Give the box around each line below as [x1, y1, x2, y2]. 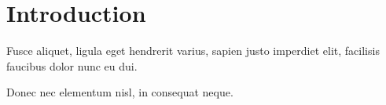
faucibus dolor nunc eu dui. [6, 57, 138, 74]
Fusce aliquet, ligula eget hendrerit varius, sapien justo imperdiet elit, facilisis [6, 42, 380, 59]
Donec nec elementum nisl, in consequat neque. [6, 84, 233, 100]
